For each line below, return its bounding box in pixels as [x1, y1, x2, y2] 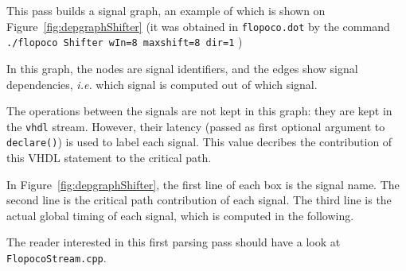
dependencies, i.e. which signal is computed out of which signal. [6, 75, 318, 92]
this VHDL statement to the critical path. [6, 149, 212, 165]
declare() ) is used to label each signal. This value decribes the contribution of [6, 134, 392, 150]
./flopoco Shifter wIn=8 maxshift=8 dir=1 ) [6, 33, 243, 50]
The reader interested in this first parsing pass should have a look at [6, 234, 341, 250]
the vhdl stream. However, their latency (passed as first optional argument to [6, 118, 385, 134]
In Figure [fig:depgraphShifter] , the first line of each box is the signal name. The [6, 176, 400, 192]
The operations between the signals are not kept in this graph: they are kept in [6, 103, 392, 119]
